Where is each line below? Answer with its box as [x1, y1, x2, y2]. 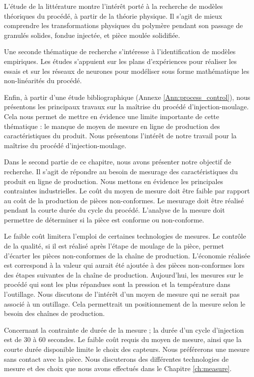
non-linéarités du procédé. [4, 75, 82, 86]
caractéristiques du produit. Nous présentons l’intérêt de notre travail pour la [4, 130, 237, 141]
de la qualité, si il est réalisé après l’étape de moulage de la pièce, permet [4, 241, 224, 251]
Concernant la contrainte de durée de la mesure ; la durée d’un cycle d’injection [4, 324, 244, 335]
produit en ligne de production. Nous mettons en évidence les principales [4, 176, 224, 186]
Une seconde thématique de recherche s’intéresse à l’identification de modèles [4, 46, 236, 57]
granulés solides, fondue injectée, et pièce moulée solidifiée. [4, 30, 180, 40]
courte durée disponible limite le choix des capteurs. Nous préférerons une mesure [4, 344, 250, 354]
